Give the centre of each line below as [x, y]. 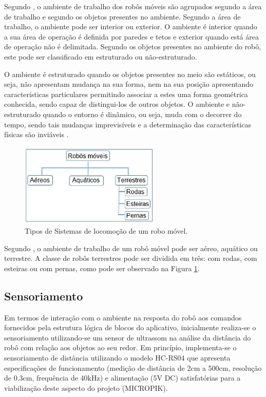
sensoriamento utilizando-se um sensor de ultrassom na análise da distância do [128, 337]
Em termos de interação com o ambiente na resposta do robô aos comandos [123, 317]
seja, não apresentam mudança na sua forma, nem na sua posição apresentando [129, 84]
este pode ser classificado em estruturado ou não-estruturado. [101, 56]
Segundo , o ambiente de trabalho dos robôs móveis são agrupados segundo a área [133, 6]
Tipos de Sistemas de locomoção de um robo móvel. [106, 230]
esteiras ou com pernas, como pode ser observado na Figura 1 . [102, 268]
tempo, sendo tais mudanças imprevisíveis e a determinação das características [128, 124]
